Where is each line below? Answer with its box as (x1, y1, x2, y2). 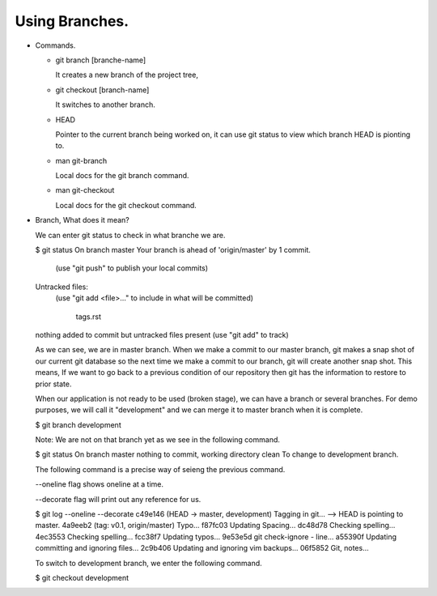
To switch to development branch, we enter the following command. (35, 558, 262, 568)
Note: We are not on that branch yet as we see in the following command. (35, 435, 281, 445)
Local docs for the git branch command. (55, 171, 189, 181)
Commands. (35, 40, 76, 50)
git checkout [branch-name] (55, 85, 150, 95)
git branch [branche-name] (55, 55, 146, 65)
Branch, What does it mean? (35, 215, 129, 225)
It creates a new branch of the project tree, (55, 70, 198, 80)
